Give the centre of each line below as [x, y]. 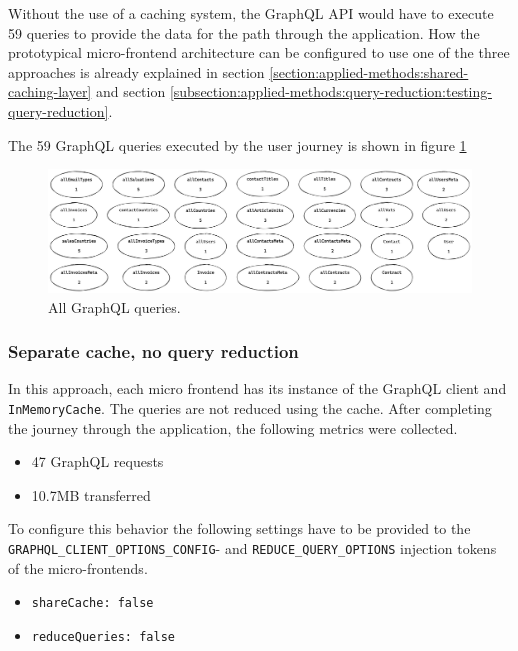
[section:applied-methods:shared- [369, 71]
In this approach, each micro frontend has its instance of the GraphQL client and [257, 388]
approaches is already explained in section [136, 71]
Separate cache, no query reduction [153, 351]
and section [130, 91]
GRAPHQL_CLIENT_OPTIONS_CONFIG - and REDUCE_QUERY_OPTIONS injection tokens [252, 547]
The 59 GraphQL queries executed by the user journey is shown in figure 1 [237, 144]
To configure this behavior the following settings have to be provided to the [239, 528]
